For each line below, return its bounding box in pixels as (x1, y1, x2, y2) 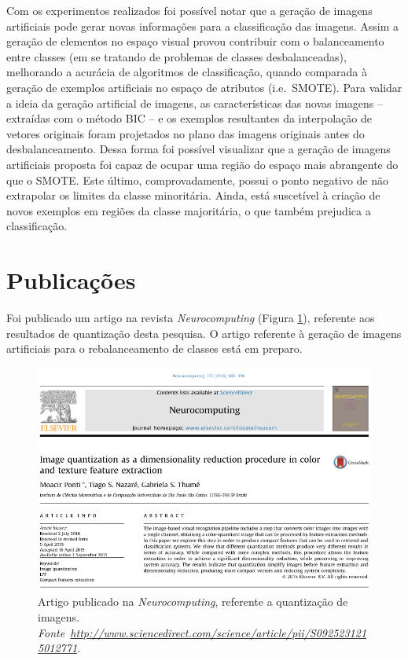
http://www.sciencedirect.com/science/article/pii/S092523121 (70, 624, 367, 640)
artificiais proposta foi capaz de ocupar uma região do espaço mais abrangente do (6, 156, 399, 172)
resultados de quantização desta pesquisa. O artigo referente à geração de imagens (6, 324, 402, 341)
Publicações (6, 264, 136, 296)
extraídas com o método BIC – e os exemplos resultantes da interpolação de (6, 110, 372, 126)
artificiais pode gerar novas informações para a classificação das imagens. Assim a (6, 17, 399, 34)
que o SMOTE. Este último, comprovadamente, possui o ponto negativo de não (6, 171, 388, 188)
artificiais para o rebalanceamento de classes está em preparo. (6, 340, 303, 357)
